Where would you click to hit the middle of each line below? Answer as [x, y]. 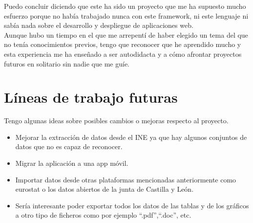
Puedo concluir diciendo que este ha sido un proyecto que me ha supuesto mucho [125, 6]
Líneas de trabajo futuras [91, 97]
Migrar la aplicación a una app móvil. [72, 163]
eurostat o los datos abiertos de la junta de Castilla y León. [105, 189]
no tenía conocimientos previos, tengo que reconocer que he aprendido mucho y [123, 44]
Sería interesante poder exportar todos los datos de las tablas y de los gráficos [132, 205]
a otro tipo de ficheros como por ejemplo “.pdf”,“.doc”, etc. [103, 215]
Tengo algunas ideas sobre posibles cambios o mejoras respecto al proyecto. [116, 121]
